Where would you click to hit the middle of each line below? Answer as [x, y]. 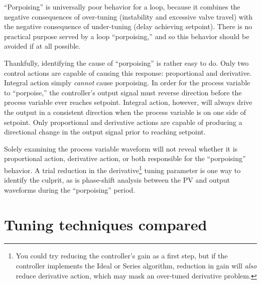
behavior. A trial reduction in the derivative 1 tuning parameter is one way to [122, 169]
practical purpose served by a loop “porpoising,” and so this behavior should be [127, 36]
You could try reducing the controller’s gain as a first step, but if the [122, 256]
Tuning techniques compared [106, 224]
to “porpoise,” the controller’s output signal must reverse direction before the [123, 92]
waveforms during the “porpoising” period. [70, 189]
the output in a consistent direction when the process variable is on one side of [125, 112]
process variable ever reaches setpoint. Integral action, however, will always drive [128, 102]
